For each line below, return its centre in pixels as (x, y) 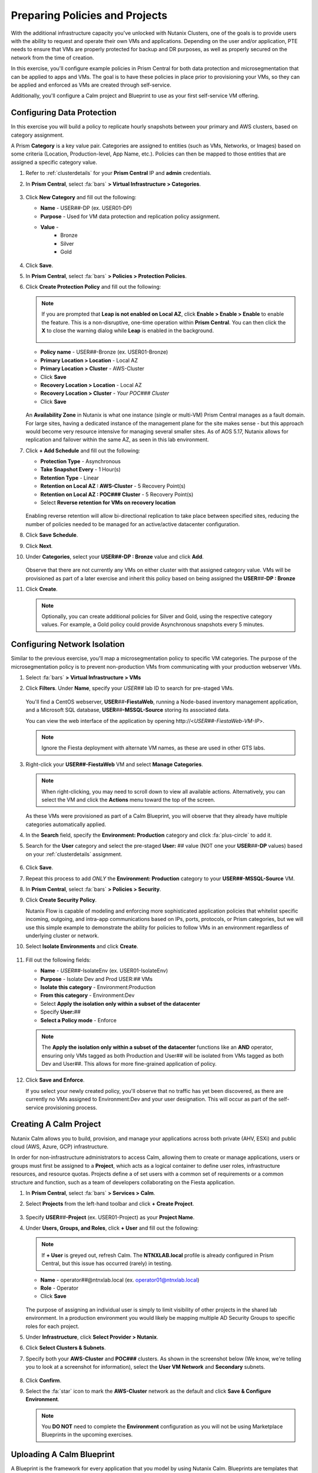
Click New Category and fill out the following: (81, 197)
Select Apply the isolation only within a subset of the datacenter (120, 1003)
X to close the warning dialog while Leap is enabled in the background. (128, 331)
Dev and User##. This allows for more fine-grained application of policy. (129, 1064)
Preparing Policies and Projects (89, 15)
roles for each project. (52, 1326)
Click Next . (39, 546)
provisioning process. (71, 1107)
